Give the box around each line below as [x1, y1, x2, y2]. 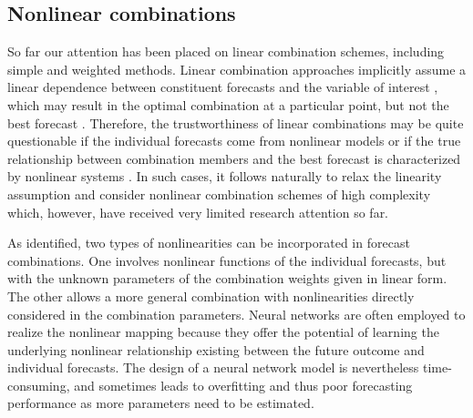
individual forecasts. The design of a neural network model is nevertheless [7, 358, 419, 377]
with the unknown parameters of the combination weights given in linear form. [7, 269, 447, 288]
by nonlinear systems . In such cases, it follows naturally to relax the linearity [7, 167, 442, 186]
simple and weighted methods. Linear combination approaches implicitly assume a [7, 59, 467, 78]
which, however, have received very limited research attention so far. [7, 202, 389, 221]
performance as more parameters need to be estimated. [7, 393, 314, 413]
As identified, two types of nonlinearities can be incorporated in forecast [7, 233, 410, 252]
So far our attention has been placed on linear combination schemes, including [7, 42, 445, 61]
